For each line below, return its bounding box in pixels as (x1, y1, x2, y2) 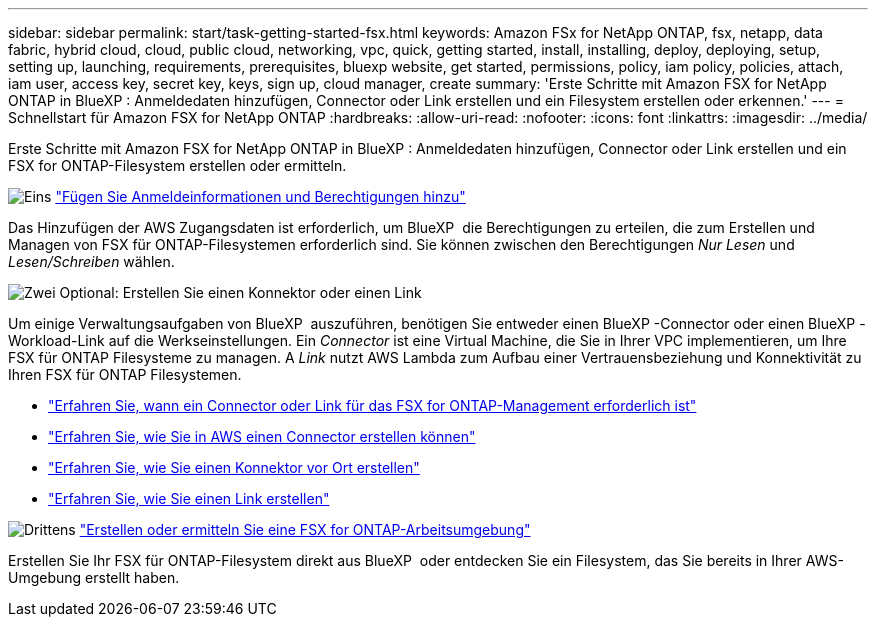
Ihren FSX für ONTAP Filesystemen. (8, 366, 242, 383)
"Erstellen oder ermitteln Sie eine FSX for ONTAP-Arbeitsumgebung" (79, 521, 531, 538)
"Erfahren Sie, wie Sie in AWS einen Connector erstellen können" (48, 428, 476, 445)
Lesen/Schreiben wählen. (8, 253, 175, 270)
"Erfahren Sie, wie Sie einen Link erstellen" (48, 490, 330, 507)
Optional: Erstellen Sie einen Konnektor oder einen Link (59, 284, 422, 301)
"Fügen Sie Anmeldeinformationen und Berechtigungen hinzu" (55, 188, 466, 205)
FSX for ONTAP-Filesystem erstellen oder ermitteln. (8, 157, 347, 174)
